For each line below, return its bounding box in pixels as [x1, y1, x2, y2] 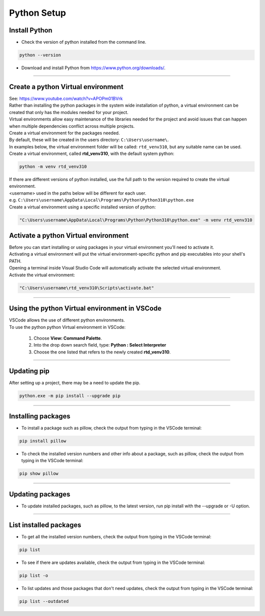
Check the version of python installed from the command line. [21, 39, 147, 45]
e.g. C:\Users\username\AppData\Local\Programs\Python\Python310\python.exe [9, 197, 194, 203]
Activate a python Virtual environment [9, 231, 129, 239]
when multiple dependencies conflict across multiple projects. [9, 123, 135, 129]
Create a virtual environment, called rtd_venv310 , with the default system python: [9, 150, 174, 157]
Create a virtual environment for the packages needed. [9, 130, 120, 136]
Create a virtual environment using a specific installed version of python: [9, 204, 156, 210]
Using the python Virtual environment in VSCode [9, 304, 162, 313]
